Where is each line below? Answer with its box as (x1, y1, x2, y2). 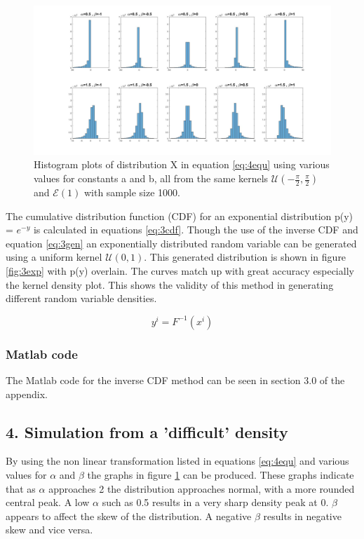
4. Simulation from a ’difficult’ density (6, 421, 288, 442)
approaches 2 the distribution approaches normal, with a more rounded (48, 481, 355, 496)
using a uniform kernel (6, 250, 102, 264)
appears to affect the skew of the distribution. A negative (6, 508, 252, 523)
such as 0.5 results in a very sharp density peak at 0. (102, 495, 329, 510)
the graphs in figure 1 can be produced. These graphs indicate (87, 467, 354, 482)
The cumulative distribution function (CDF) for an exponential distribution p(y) (6, 208, 353, 223)
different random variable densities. (6, 291, 157, 306)
